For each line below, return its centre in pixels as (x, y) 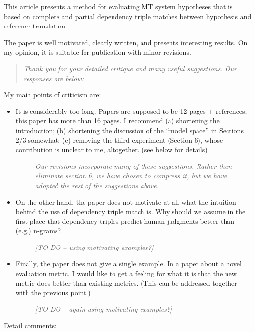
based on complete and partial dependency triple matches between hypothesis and (128, 16)
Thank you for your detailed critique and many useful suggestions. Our (130, 68)
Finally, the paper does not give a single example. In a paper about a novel (128, 263)
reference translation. (36, 26)
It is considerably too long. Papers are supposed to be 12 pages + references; (131, 111)
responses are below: (53, 78)
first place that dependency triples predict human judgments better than (125, 221)
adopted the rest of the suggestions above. (97, 185)
